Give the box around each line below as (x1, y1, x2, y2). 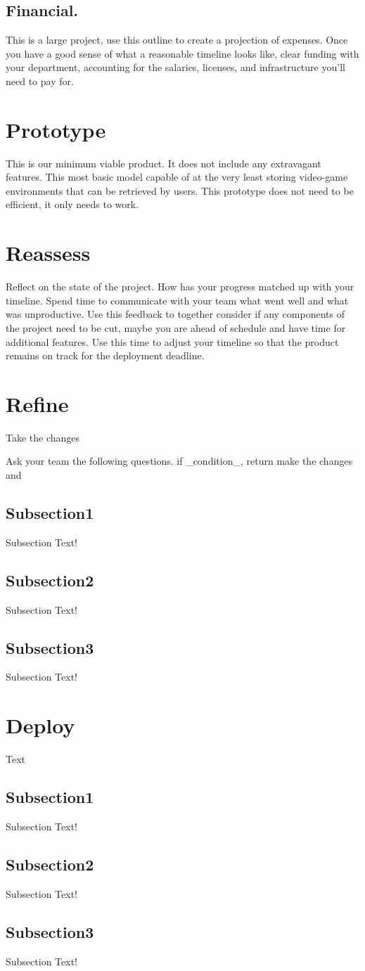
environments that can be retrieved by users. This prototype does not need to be (6, 183, 354, 198)
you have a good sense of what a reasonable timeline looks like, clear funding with (6, 46, 359, 60)
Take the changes (6, 430, 80, 444)
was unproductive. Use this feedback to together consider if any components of (6, 307, 345, 321)
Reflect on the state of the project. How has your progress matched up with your (6, 279, 354, 294)
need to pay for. (6, 73, 74, 88)
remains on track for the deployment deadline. (6, 348, 205, 363)
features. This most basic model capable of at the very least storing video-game (6, 169, 348, 184)
